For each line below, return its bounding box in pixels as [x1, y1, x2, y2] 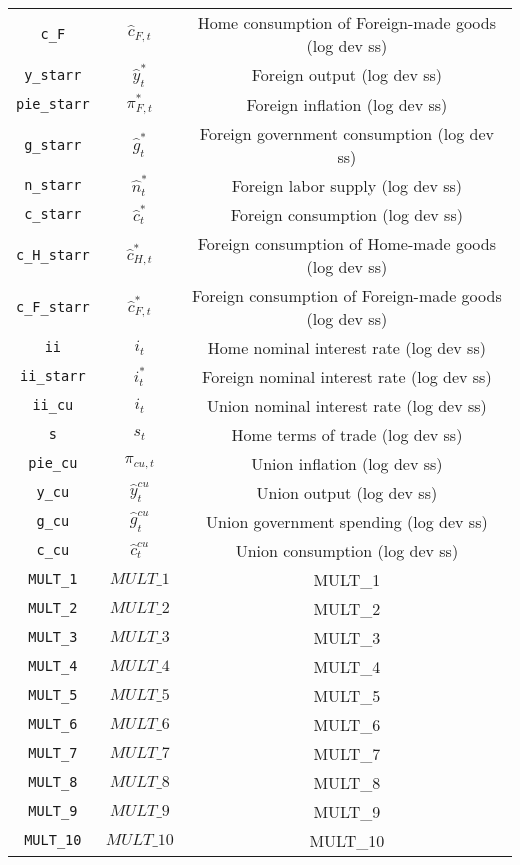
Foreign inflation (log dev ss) [246, 92, 448, 116]
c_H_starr [16, 246, 90, 263]
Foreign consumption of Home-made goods [197, 231, 496, 255]
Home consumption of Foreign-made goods [197, 11, 496, 34]
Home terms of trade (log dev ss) [231, 422, 463, 446]
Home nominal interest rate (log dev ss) [207, 335, 486, 359]
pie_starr [16, 96, 90, 113]
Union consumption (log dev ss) [235, 538, 459, 562]
